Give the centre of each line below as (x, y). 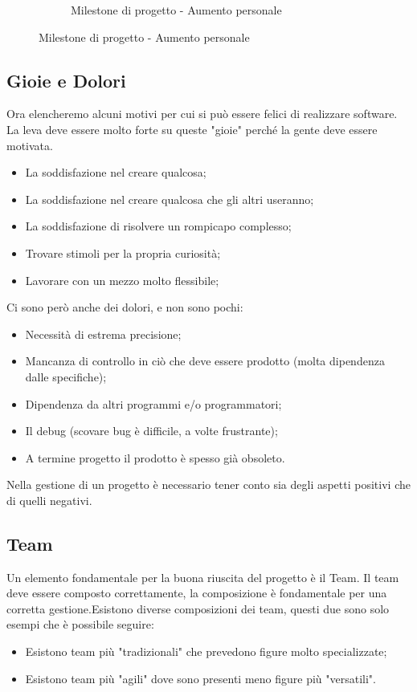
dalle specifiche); (66, 376)
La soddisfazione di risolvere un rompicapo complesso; (158, 226)
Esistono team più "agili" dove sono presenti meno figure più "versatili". (200, 678)
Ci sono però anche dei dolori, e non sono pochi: (125, 307)
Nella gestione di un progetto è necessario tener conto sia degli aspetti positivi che (208, 484)
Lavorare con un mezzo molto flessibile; (122, 280)
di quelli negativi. (49, 500)
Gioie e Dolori (66, 80)
